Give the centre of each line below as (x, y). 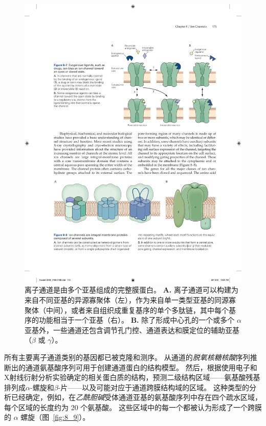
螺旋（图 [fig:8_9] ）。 (55, 417)
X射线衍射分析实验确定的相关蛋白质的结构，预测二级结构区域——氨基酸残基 (132, 377)
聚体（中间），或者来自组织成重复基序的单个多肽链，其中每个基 (130, 310)
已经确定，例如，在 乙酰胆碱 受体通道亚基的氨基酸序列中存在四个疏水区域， (136, 397)
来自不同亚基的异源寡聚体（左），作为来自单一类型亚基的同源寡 (130, 299)
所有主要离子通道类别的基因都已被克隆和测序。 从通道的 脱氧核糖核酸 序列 (127, 357)
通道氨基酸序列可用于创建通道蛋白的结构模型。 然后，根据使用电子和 (141, 367)
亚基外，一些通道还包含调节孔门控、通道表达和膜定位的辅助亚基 (132, 330)
